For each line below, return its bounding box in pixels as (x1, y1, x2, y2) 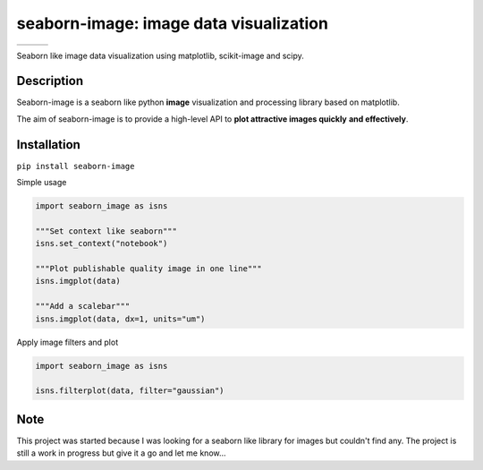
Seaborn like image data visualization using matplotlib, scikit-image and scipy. (16, 50, 304, 61)
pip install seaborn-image (16, 161, 135, 171)
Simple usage (16, 177, 67, 188)
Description (16, 73, 84, 89)
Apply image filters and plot (16, 337, 119, 347)
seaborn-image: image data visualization (16, 13, 328, 33)
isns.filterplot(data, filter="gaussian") (35, 386, 225, 396)
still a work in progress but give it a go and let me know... (16, 448, 227, 458)
